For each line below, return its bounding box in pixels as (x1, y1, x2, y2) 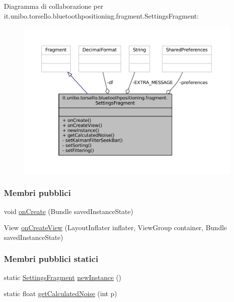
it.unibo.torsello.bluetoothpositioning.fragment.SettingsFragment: (4, 10, 199, 21)
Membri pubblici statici (4, 253, 98, 265)
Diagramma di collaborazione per (4, 1, 103, 11)
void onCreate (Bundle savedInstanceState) (4, 206, 134, 216)
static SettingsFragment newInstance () (4, 272, 121, 282)
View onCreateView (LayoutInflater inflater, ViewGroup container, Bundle (4, 222, 227, 233)
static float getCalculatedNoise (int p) (4, 288, 117, 299)
